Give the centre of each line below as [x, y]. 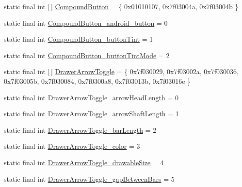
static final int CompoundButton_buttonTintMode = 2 [87, 55]
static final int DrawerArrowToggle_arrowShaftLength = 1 [91, 114]
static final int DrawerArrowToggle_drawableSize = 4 [84, 162]
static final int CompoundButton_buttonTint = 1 [79, 39]
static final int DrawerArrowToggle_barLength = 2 [80, 130]
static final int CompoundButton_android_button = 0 [86, 23]
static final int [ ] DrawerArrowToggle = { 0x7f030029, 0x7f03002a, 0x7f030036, [121, 71]
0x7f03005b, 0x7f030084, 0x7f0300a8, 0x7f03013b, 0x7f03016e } [97, 81]
